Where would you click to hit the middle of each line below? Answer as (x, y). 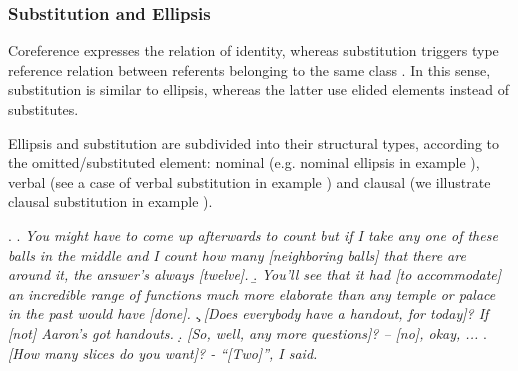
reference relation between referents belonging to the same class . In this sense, (249, 69)
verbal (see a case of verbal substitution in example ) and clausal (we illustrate (249, 181)
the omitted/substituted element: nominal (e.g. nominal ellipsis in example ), (244, 162)
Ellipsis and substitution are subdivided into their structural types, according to (254, 142)
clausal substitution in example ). (110, 201)
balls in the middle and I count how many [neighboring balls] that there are (237, 254)
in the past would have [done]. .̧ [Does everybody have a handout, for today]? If (248, 313)
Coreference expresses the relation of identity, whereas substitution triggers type (253, 50)
